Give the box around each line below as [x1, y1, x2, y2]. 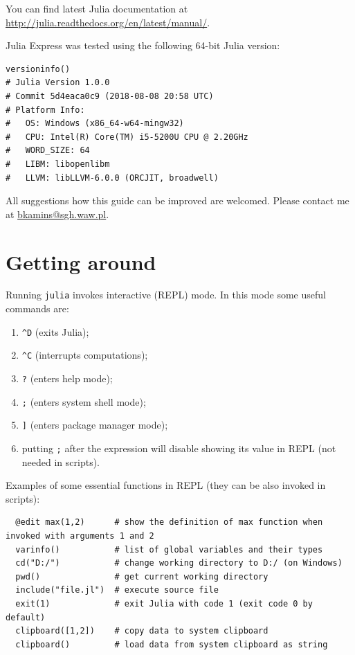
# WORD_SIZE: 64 [6, 145, 90, 156]
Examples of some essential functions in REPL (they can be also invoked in [6, 478, 326, 492]
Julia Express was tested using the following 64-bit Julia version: [6, 38, 280, 53]
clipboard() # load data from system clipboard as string [15, 639, 328, 649]
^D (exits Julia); [21, 324, 89, 339]
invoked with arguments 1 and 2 [6, 531, 154, 541]
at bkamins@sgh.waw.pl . [6, 206, 109, 221]
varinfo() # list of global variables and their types [15, 544, 323, 555]
